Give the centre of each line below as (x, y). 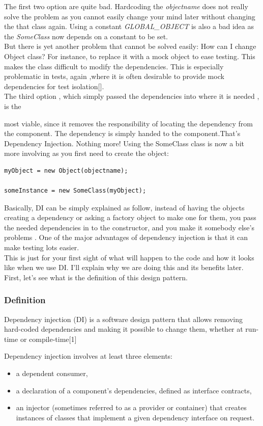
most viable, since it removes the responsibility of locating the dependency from (128, 123)
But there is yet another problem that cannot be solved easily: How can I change (130, 46)
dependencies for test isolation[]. (54, 86)
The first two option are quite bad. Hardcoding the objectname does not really (126, 6)
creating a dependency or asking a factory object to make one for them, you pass (130, 217)
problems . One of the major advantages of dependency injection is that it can (126, 237)
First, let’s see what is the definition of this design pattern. (96, 277)
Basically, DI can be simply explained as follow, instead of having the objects (124, 207)
